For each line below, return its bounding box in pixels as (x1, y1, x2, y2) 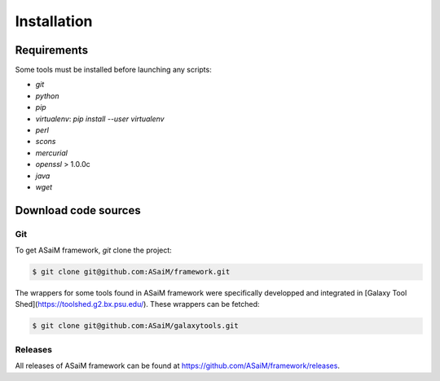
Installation (15, 12, 93, 30)
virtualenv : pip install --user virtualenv (35, 114, 165, 124)
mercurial (35, 147, 68, 158)
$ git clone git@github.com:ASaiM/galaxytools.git (32, 322, 240, 331)
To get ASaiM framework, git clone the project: (15, 245, 173, 256)
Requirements (15, 43, 89, 57)
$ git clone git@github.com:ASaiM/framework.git (32, 267, 231, 277)
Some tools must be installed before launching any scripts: (15, 65, 212, 75)
